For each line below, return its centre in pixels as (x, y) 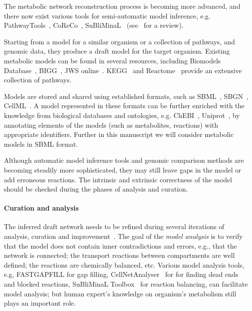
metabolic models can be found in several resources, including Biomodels (112, 60)
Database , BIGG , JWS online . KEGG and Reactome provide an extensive (123, 70)
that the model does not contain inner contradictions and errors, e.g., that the (120, 245)
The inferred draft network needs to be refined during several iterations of (114, 226)
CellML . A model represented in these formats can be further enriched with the (124, 106)
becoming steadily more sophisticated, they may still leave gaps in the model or (123, 169)
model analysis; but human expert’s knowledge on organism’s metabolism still (120, 293)
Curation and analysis (41, 208)
